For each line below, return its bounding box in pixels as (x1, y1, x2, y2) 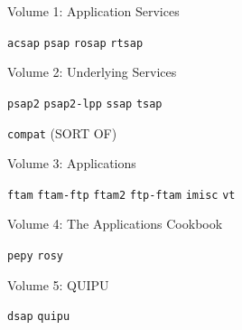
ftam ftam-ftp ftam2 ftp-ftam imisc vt (7, 188, 236, 202)
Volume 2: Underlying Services (7, 62, 177, 81)
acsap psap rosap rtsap (7, 36, 144, 50)
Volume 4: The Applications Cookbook (7, 214, 223, 233)
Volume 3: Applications (7, 154, 136, 173)
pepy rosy (7, 250, 63, 262)
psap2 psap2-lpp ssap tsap (7, 97, 163, 110)
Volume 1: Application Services (7, 2, 180, 20)
